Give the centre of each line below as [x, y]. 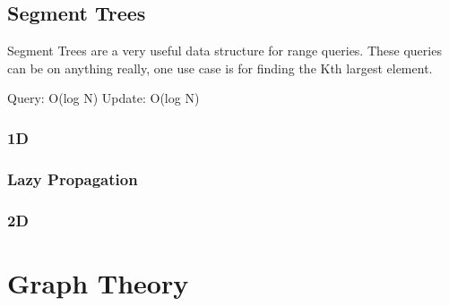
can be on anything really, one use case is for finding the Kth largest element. [220, 68]
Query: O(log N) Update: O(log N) [104, 98]
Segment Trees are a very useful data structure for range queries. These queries [224, 51]
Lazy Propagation [73, 178]
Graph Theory [98, 282]
